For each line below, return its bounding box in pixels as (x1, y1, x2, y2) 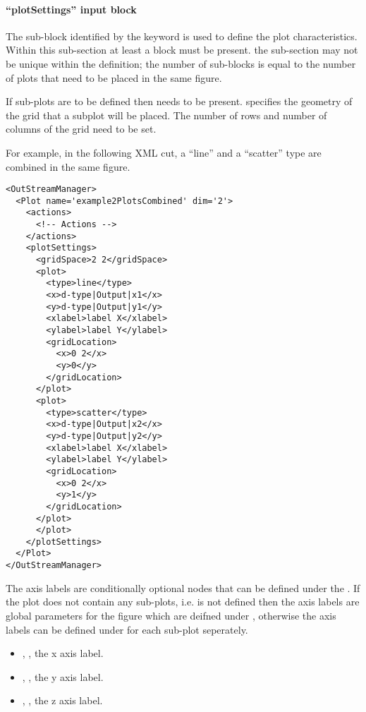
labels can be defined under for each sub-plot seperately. (6, 622, 248, 636)
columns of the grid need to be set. (6, 121, 157, 136)
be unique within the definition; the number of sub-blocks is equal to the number (6, 56, 356, 71)
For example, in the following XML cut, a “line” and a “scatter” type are (6, 145, 322, 159)
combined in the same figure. (6, 159, 130, 174)
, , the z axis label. (22, 693, 103, 708)
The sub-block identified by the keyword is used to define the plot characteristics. (6, 28, 358, 43)
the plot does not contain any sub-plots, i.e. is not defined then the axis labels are (6, 594, 360, 609)
